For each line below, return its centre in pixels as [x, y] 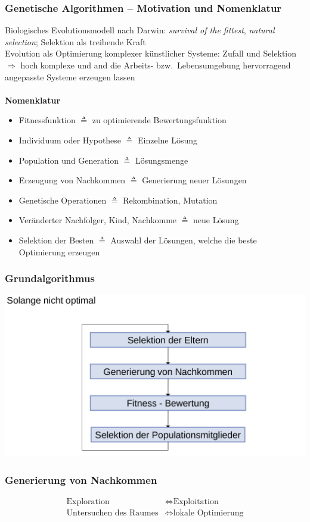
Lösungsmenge [162, 160]
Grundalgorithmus [50, 278]
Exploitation [196, 501]
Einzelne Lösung [168, 140]
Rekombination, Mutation [170, 200]
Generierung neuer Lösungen [194, 180]
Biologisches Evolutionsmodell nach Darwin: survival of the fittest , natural [140, 30]
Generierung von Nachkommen [81, 479]
